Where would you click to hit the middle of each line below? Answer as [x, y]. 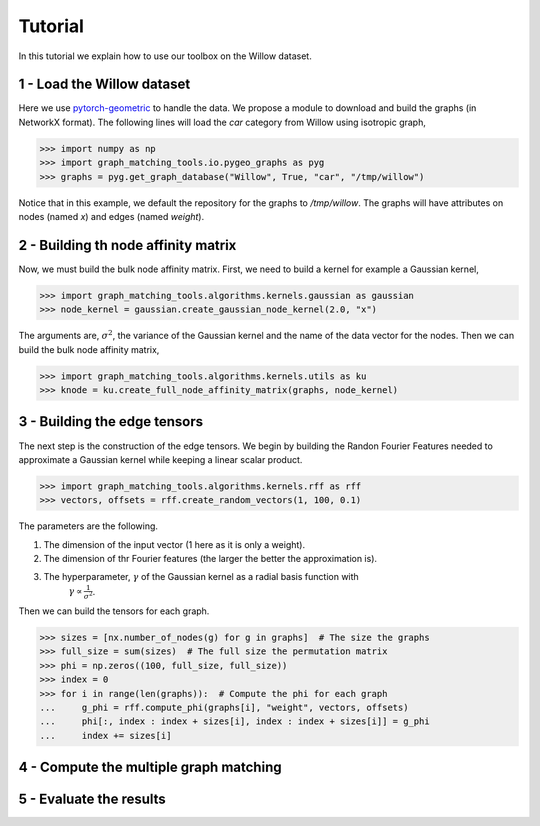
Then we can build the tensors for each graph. [114, 611]
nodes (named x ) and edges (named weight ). [111, 216]
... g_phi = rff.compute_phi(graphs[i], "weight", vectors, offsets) [224, 707]
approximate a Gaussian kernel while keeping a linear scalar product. [160, 459]
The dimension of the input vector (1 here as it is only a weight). [174, 544]
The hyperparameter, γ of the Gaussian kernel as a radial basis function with [201, 577]
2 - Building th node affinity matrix [127, 245]
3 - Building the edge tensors [111, 421]
